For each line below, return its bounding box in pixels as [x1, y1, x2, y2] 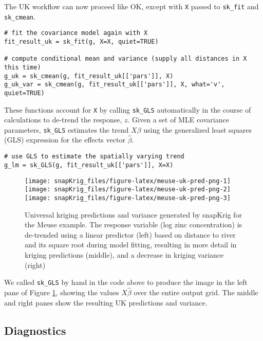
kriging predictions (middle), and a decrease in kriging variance [25, 249, 224, 260]
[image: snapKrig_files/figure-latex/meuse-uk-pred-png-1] [25, 177, 231, 185]
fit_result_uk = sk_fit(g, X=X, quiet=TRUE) [4, 38, 159, 45]
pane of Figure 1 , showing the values [4, 287, 119, 297]
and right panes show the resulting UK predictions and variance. [4, 297, 208, 308]
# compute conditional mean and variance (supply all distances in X [4, 55, 247, 63]
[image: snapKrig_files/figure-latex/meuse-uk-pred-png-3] [25, 194, 231, 202]
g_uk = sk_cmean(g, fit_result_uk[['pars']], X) [4, 72, 174, 80]
